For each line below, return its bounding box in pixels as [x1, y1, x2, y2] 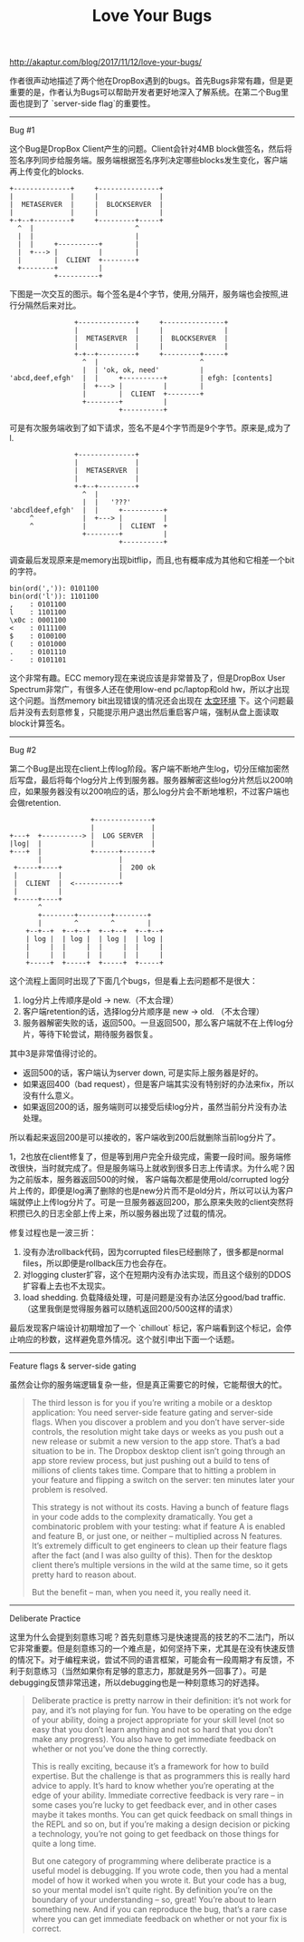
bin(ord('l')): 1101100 [9, 592, 100, 602]
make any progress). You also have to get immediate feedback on [31, 1734, 277, 1745]
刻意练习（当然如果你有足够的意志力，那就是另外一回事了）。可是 [24, 1666, 267, 1677]
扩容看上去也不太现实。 [22, 1280, 110, 1291]
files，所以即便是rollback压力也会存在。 [22, 1258, 172, 1269]
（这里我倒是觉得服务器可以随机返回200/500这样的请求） [22, 1303, 238, 1314]
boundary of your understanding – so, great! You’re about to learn [31, 1894, 278, 1906]
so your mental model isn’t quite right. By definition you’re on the [31, 1885, 273, 1896]
